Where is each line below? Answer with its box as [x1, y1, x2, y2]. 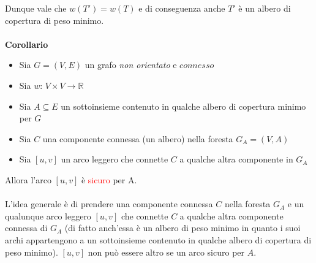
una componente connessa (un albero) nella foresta [42, 132, 233, 145]
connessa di [5, 221, 48, 234]
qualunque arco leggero [5, 209, 91, 222]
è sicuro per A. [81, 173, 137, 186]
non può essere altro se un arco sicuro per [88, 245, 245, 258]
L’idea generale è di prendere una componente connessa [5, 197, 213, 210]
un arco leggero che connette [61, 153, 168, 166]
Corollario [5, 37, 48, 50]
